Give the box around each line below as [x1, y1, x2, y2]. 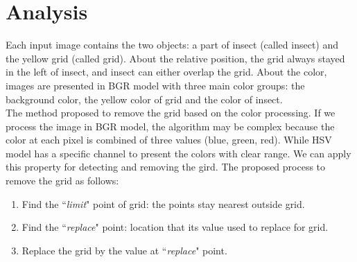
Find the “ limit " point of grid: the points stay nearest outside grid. [21, 196, 305, 211]
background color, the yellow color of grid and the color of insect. [6, 91, 283, 106]
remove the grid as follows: [6, 173, 119, 188]
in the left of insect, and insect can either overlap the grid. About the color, [6, 64, 327, 79]
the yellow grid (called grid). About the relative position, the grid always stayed [6, 51, 345, 65]
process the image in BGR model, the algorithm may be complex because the [6, 119, 335, 133]
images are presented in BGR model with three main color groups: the [6, 78, 305, 92]
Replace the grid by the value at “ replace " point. [21, 243, 227, 257]
